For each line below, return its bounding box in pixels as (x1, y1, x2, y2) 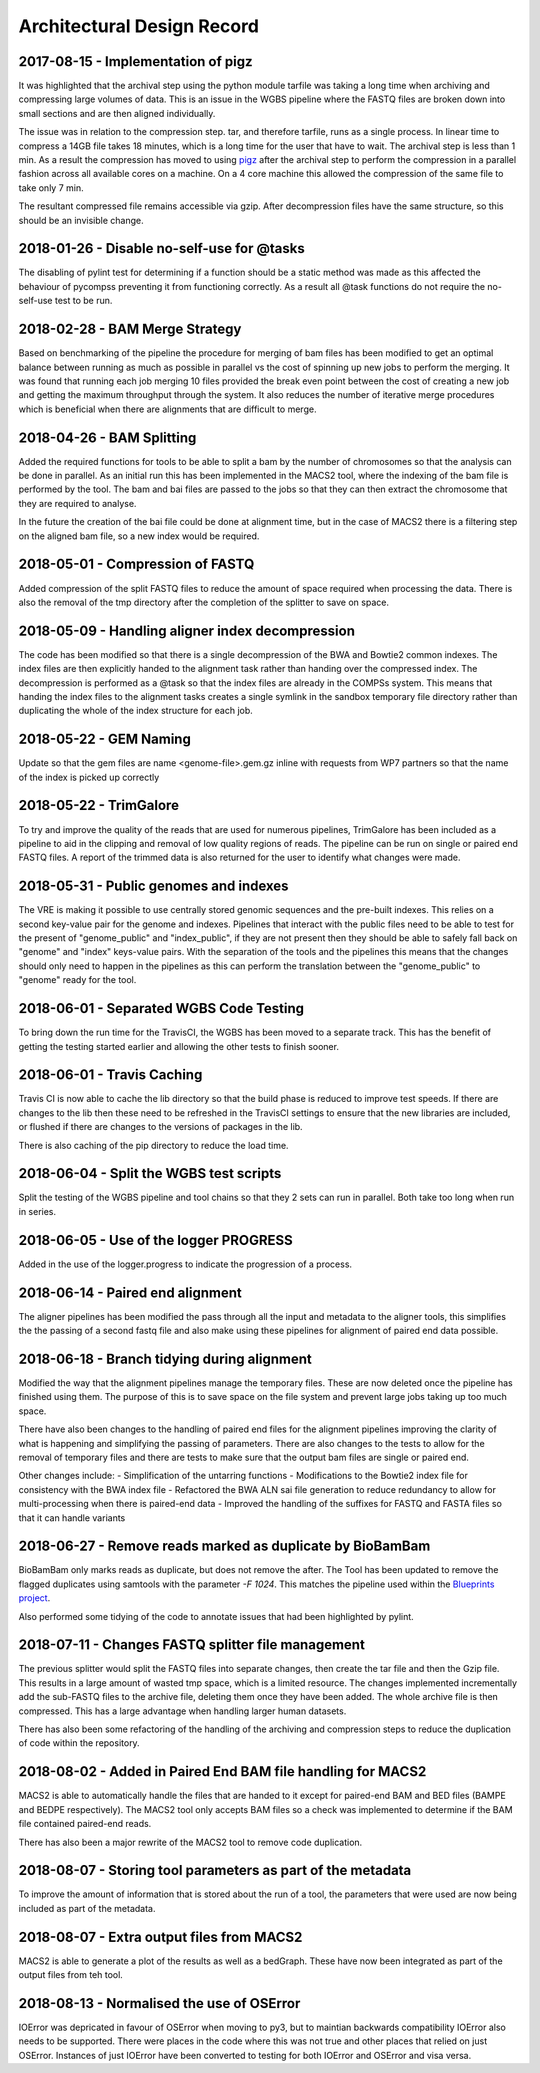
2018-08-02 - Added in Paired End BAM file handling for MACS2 (18, 1763, 427, 1780)
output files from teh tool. (18, 1969, 124, 1981)
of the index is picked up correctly (18, 771, 160, 783)
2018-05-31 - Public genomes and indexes (18, 878, 289, 895)
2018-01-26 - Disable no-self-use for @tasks (18, 240, 305, 257)
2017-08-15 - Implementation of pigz (18, 53, 253, 70)
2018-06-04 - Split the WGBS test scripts (18, 1165, 282, 1182)
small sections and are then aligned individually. (18, 107, 216, 119)
